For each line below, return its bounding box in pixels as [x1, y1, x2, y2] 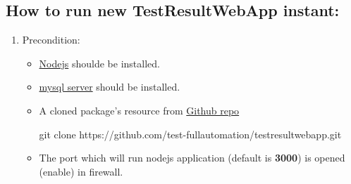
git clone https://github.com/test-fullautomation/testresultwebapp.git [39, 126, 342, 141]
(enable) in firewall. [39, 164, 123, 178]
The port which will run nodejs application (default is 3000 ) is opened [39, 150, 345, 165]
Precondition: [22, 32, 80, 47]
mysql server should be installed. [39, 79, 180, 94]
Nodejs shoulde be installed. [39, 55, 160, 70]
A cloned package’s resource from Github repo [39, 103, 240, 117]
